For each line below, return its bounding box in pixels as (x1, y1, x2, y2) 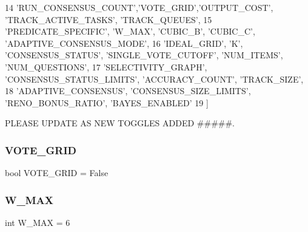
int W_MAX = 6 (5, 216, 70, 228)
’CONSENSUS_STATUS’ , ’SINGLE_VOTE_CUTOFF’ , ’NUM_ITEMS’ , (5, 49, 283, 61)
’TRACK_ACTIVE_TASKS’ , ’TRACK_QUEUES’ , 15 (5, 13, 212, 26)
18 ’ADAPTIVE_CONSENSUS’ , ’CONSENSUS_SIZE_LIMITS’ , (5, 84, 251, 97)
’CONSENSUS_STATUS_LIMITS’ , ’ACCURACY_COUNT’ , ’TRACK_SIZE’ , (5, 72, 304, 85)
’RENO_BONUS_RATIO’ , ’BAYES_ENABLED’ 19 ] (5, 96, 209, 109)
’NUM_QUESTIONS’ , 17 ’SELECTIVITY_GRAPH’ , (5, 60, 207, 73)
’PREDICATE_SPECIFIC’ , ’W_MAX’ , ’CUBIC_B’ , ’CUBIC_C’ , (5, 25, 255, 38)
